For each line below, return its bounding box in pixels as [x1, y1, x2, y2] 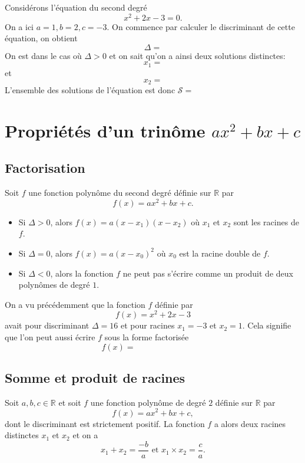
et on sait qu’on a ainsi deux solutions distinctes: [109, 49, 286, 61]
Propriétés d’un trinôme [5, 118, 205, 142]
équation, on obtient [5, 32, 78, 44]
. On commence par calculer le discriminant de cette [107, 20, 295, 32]
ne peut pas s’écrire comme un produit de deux [122, 267, 293, 279]
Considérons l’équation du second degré [5, 1, 147, 13]
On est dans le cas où [5, 49, 82, 61]
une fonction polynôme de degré [90, 396, 206, 408]
